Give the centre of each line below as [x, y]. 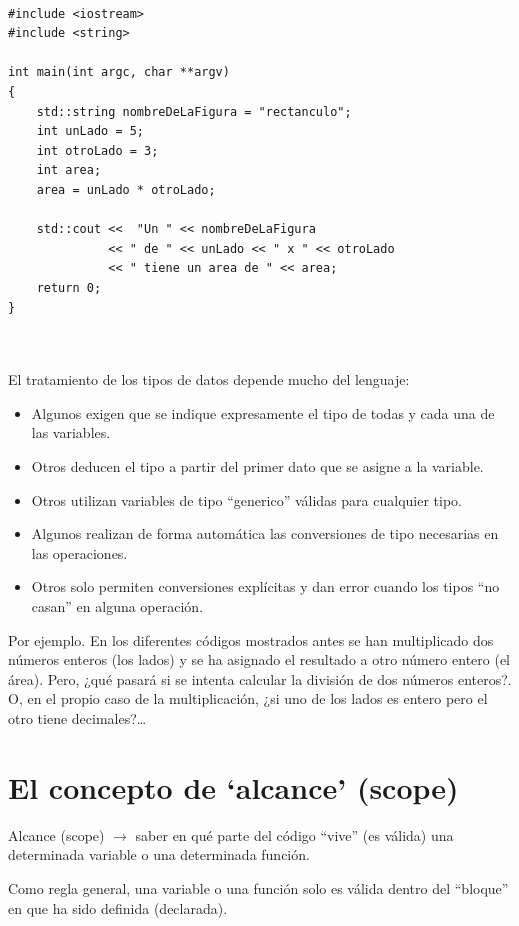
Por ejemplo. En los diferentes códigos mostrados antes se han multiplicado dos [251, 639]
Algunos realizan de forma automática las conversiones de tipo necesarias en [265, 533]
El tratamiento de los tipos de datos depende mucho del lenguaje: [209, 379]
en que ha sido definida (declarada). [118, 907]
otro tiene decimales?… [77, 718]
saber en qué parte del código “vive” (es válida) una [294, 834]
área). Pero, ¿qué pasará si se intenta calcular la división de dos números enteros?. [260, 678]
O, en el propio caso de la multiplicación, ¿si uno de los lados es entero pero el [248, 698]
